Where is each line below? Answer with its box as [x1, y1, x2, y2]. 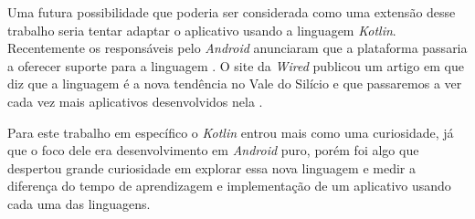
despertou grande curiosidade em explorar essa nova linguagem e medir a [7, 158, 416, 177]
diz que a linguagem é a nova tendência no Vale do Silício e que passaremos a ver [7, 74, 462, 93]
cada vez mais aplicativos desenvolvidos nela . [7, 91, 263, 110]
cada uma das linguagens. [7, 193, 151, 213]
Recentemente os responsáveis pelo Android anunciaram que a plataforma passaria [7, 38, 468, 57]
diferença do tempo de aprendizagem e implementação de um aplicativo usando [7, 176, 451, 195]
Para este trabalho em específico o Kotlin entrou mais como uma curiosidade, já [7, 122, 454, 141]
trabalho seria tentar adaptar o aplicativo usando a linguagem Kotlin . [7, 20, 396, 39]
